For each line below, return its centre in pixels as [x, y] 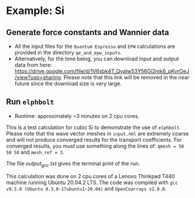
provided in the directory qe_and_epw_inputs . [68, 53]
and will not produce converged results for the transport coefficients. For [94, 140]
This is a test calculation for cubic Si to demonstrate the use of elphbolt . [94, 127]
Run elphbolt [30, 102]
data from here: [33, 65]
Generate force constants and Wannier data [88, 32]
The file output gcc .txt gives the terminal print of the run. [73, 164]
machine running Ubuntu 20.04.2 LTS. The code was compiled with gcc [92, 182]
